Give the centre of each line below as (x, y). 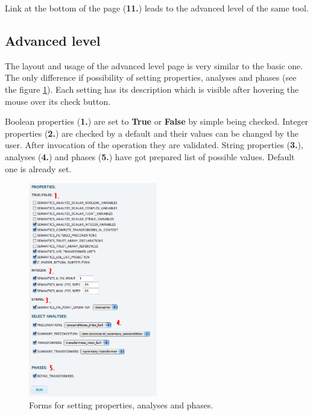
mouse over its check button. (58, 101)
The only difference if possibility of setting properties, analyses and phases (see (151, 77)
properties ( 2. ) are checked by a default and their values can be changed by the (152, 133)
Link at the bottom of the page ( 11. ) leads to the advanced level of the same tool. (157, 8)
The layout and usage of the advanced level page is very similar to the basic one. (154, 65)
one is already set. (38, 168)
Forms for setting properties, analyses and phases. (121, 405)
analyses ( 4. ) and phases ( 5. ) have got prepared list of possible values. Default (150, 156)
